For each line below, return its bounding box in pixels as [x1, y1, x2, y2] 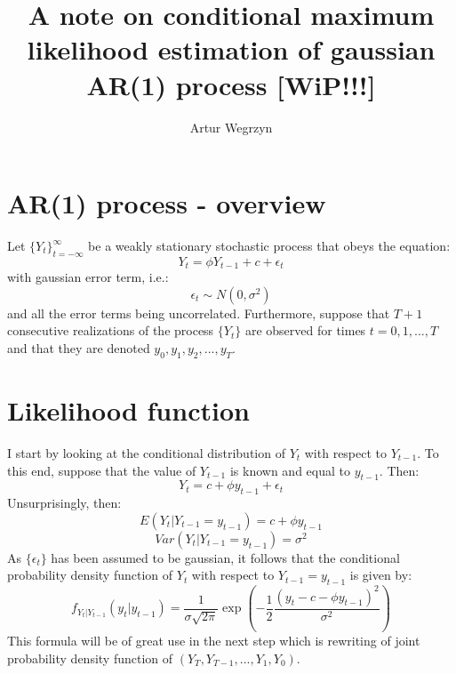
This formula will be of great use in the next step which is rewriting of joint [7, 631, 420, 650]
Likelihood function [7, 392, 250, 429]
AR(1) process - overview [7, 185, 326, 221]
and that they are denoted [7, 339, 150, 357]
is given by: [349, 566, 412, 584]
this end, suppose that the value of [7, 461, 196, 479]
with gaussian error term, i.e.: [7, 268, 169, 286]
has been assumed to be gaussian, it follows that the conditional [51, 548, 400, 566]
